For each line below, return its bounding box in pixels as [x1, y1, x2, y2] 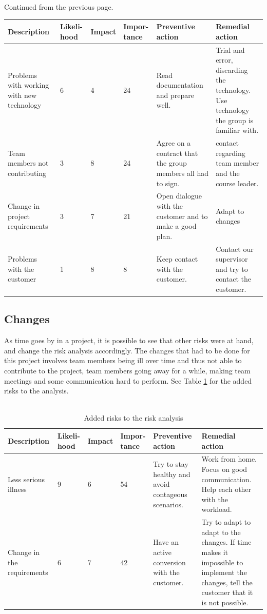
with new [8, 89, 36, 100]
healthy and [153, 468, 190, 479]
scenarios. [153, 499, 183, 509]
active [153, 547, 172, 558]
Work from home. [201, 453, 257, 464]
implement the [201, 567, 247, 578]
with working [8, 80, 49, 90]
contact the [216, 273, 251, 284]
